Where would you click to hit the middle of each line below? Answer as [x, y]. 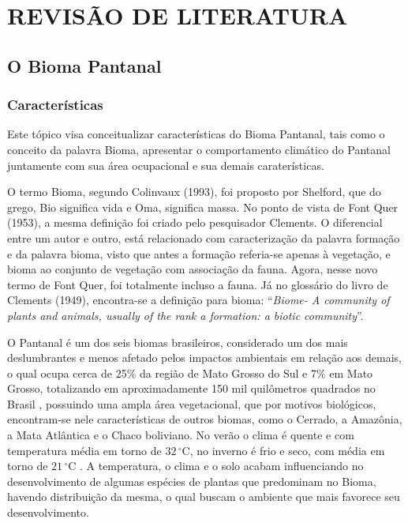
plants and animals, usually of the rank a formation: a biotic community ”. [185, 315]
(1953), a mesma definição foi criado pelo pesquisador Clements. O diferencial [195, 222]
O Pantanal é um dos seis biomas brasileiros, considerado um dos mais [178, 342]
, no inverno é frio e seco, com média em [287, 450]
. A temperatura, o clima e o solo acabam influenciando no [221, 466]
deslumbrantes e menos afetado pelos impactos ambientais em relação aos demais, [204, 357]
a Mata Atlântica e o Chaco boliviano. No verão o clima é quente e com [181, 435]
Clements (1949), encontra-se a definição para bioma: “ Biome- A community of [198, 300]
